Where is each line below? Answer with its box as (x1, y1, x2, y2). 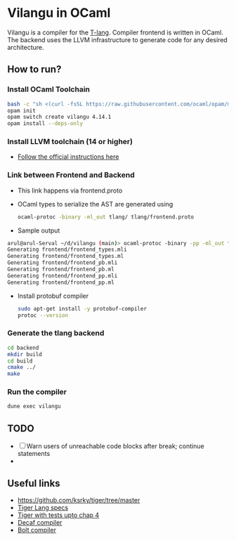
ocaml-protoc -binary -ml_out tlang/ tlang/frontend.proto (17, 213, 195, 221)
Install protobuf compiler (17, 292, 89, 300)
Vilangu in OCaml (7, 5, 111, 21)
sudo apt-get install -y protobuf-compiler (17, 305, 147, 312)
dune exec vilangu (7, 403, 61, 410)
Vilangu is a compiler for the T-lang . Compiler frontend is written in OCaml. (7, 28, 223, 37)
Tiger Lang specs (17, 503, 69, 511)
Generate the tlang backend (7, 328, 105, 338)
